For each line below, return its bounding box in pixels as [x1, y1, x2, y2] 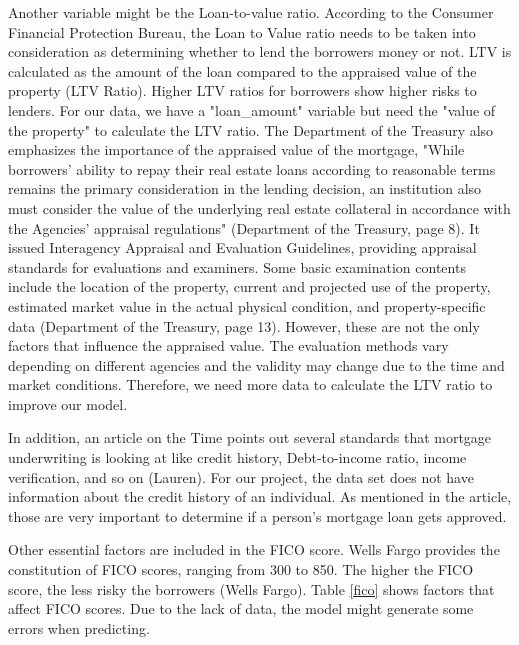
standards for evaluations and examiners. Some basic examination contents [8, 256, 466, 277]
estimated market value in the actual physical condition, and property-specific [8, 295, 486, 316]
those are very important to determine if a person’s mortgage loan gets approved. [8, 505, 507, 526]
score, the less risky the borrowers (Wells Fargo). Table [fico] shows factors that [8, 578, 495, 599]
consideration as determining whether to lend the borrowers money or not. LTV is [8, 41, 512, 62]
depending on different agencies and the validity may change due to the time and [8, 354, 505, 375]
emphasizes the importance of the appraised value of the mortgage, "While [8, 139, 465, 160]
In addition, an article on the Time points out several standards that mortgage [8, 427, 492, 448]
